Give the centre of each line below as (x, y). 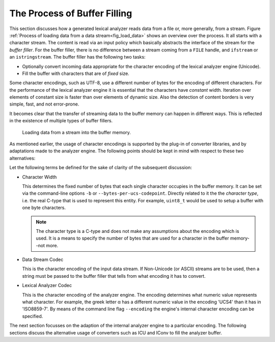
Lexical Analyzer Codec (47, 285)
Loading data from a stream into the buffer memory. (76, 132)
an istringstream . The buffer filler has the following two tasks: (77, 57)
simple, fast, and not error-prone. (44, 104)
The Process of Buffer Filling (71, 13)
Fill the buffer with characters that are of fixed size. (76, 73)
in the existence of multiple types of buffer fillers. (61, 121)
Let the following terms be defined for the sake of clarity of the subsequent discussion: (101, 168)
